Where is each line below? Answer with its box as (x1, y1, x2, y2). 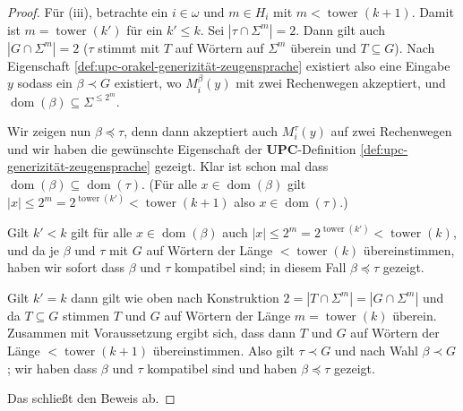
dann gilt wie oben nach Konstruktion (71, 287, 279, 306)
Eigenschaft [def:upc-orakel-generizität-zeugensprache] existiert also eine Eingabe (7, 56, 450, 74)
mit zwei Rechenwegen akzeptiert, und (236, 73, 446, 92)
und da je (7, 240, 59, 259)
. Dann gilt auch (296, 20, 385, 39)
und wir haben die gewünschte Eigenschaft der (7, 139, 262, 158)
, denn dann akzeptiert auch (124, 122, 279, 141)
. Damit (411, 3, 454, 21)
